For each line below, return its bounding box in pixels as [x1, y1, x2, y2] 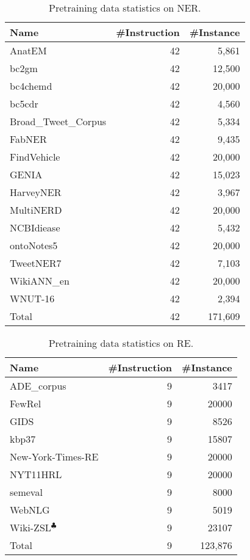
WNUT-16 [10, 291, 55, 305]
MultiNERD [10, 203, 62, 217]
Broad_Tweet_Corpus [10, 114, 107, 128]
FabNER [10, 132, 47, 146]
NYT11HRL [10, 467, 62, 481]
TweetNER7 [10, 256, 62, 270]
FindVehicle [10, 150, 60, 164]
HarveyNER [10, 185, 62, 199]
